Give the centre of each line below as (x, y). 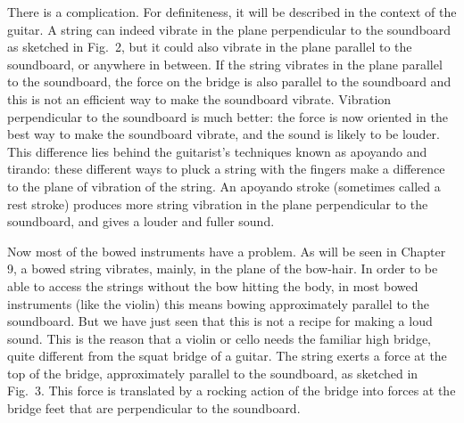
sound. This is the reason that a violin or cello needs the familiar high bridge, (220, 338)
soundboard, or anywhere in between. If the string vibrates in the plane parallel (225, 64)
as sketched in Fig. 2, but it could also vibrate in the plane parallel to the (210, 47)
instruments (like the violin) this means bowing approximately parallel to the (218, 303)
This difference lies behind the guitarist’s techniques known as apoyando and (217, 151)
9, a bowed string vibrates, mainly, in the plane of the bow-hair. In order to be (223, 268)
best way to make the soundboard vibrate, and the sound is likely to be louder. (224, 134)
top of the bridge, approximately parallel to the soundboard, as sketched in (213, 373)
